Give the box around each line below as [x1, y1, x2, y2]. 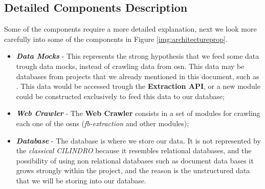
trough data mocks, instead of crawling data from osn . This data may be [16, 60, 245, 71]
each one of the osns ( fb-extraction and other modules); [16, 117, 189, 128]
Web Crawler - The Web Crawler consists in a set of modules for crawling [16, 108, 260, 119]
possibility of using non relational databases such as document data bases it [16, 155, 254, 166]
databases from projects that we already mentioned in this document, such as [16, 70, 259, 81]
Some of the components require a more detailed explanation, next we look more [4, 23, 257, 34]
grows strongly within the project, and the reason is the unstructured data [16, 165, 250, 176]
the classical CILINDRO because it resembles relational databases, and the [16, 145, 252, 156]
